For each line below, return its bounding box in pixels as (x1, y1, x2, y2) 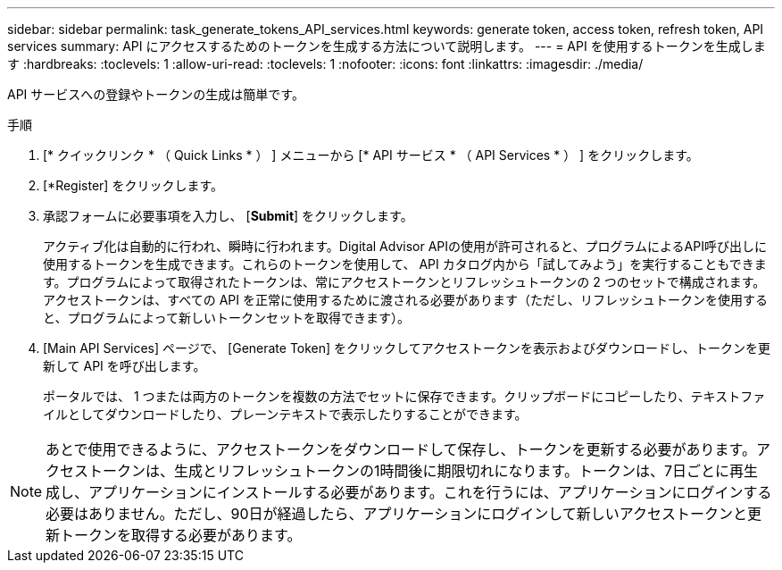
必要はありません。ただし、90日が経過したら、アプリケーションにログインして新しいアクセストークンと (46, 505, 747, 523)
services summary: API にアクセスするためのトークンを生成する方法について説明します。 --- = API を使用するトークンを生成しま (7, 38, 766, 54)
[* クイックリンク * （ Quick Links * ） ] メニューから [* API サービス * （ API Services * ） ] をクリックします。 (43, 147, 699, 163)
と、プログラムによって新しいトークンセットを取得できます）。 (43, 310, 410, 325)
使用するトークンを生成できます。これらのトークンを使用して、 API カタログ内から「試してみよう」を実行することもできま (43, 256, 767, 272)
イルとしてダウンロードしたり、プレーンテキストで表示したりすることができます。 (43, 407, 528, 422)
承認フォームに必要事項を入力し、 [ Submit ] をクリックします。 (43, 208, 413, 223)
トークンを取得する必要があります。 (60, 526, 302, 544)
